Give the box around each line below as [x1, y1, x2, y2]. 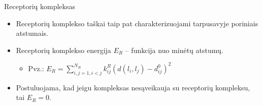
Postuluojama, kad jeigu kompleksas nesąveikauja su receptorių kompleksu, [16, 82, 250, 92]
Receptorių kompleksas [4, 1, 75, 11]
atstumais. [16, 28, 48, 38]
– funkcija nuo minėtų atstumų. [125, 44, 223, 55]
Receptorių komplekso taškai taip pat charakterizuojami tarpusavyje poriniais [16, 18, 258, 28]
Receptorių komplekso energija [16, 44, 111, 55]
